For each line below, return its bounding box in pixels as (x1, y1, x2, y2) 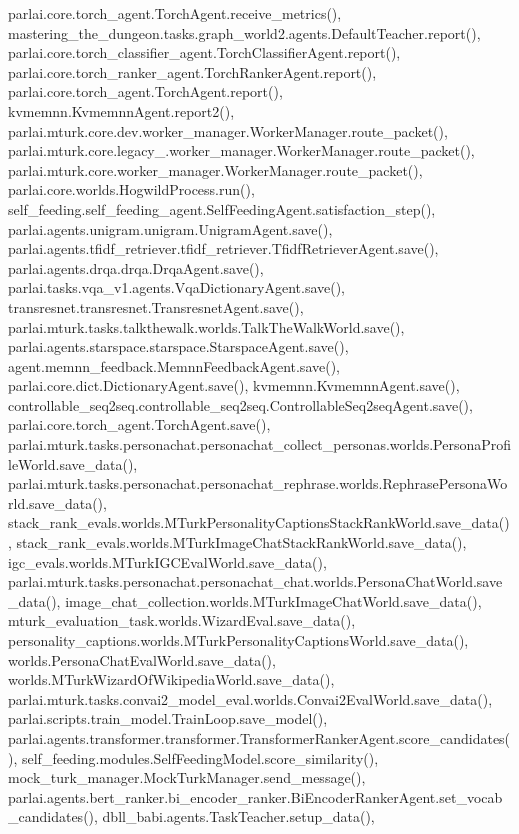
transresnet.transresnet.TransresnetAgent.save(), (8, 296, 304, 317)
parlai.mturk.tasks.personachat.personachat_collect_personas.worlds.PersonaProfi (8, 434, 512, 455)
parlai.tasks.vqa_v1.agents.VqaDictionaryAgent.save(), (8, 277, 346, 298)
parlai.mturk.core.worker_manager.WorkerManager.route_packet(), (8, 159, 423, 180)
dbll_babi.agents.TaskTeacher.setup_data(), (102, 806, 375, 827)
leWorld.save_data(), (8, 453, 138, 474)
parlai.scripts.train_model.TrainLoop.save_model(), (8, 708, 328, 729)
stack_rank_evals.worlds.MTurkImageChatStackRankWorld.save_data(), (16, 532, 467, 553)
